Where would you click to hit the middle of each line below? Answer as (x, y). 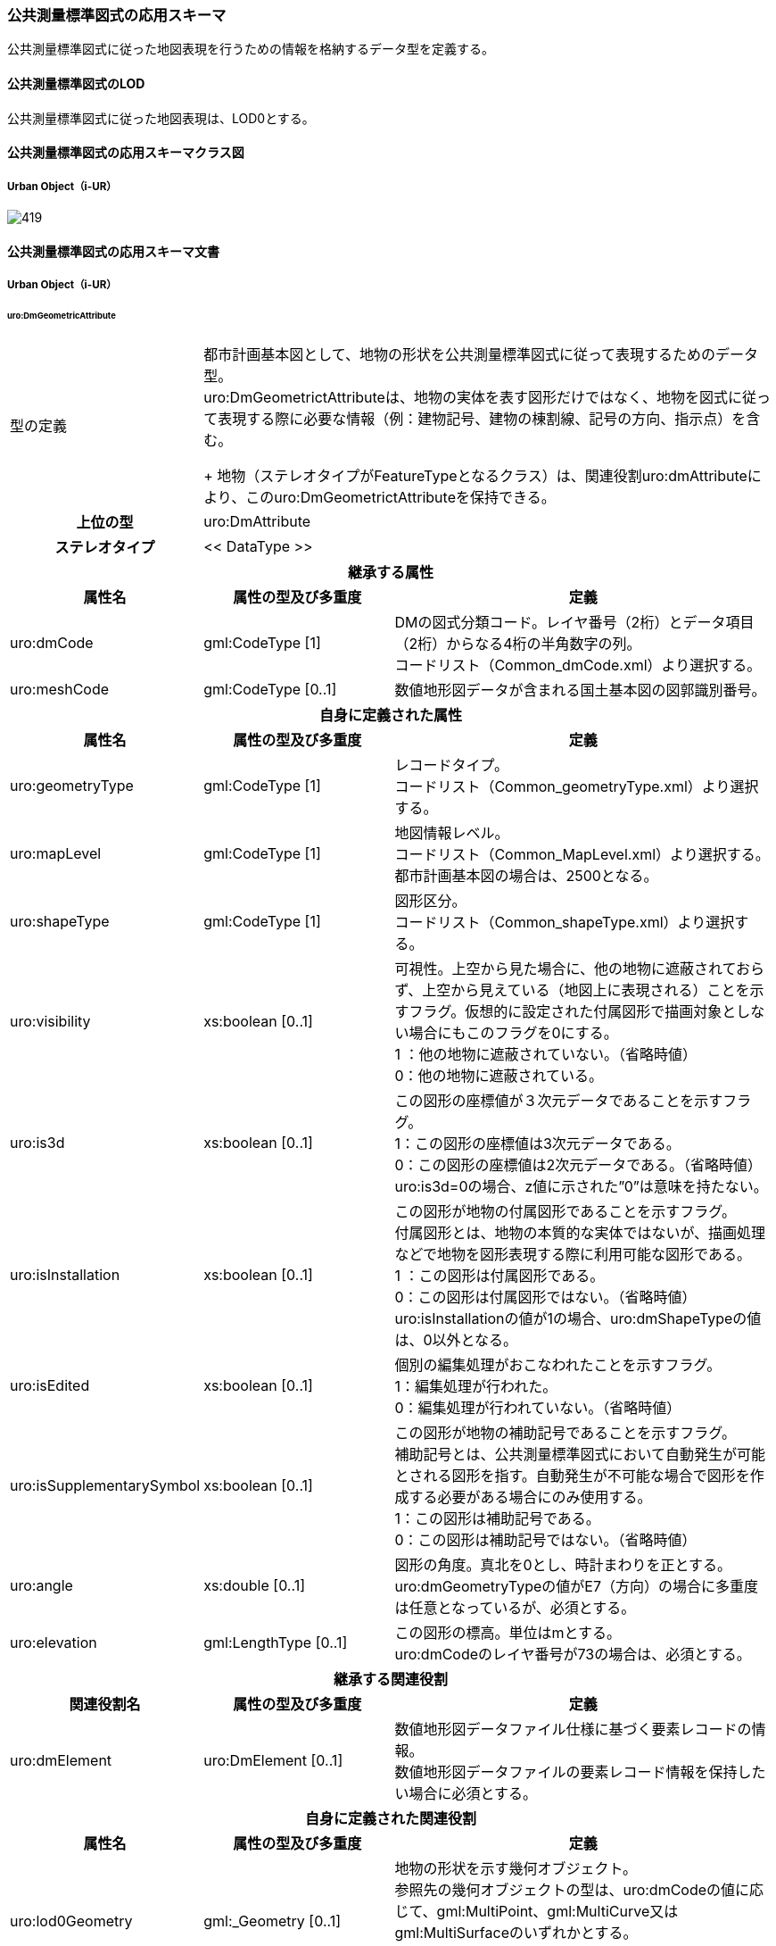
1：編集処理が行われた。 (476, 1386)
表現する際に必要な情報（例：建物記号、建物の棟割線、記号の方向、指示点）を (482, 418)
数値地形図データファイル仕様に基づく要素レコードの (573, 1729)
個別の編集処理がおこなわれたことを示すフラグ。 (558, 1364)
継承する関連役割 (390, 1679)
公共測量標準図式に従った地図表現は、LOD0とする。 (161, 118)
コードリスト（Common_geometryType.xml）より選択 (577, 786)
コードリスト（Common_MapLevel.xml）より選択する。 (582, 854)
